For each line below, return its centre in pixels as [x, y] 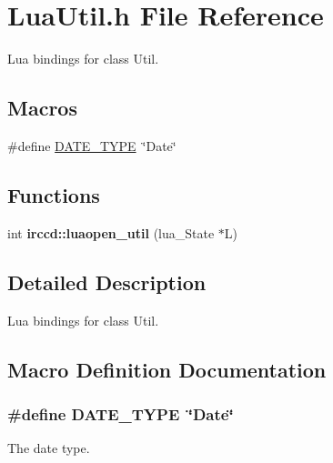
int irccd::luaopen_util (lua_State [111, 232]
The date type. [49, 448]
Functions [54, 194]
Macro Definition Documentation [167, 369]
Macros [42, 108]
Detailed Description [107, 282]
